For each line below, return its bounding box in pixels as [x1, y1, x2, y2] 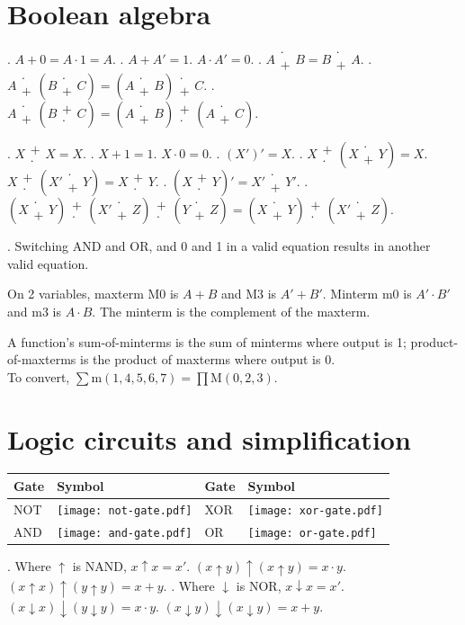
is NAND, [72, 556, 127, 575]
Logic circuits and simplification [7, 420, 411, 457]
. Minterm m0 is [322, 284, 412, 303]
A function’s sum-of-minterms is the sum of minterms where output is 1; [7, 332, 407, 351]
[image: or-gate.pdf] [247, 526, 377, 540]
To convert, [7, 367, 70, 386]
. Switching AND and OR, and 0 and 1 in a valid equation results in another [7, 237, 431, 255]
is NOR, [236, 576, 282, 595]
